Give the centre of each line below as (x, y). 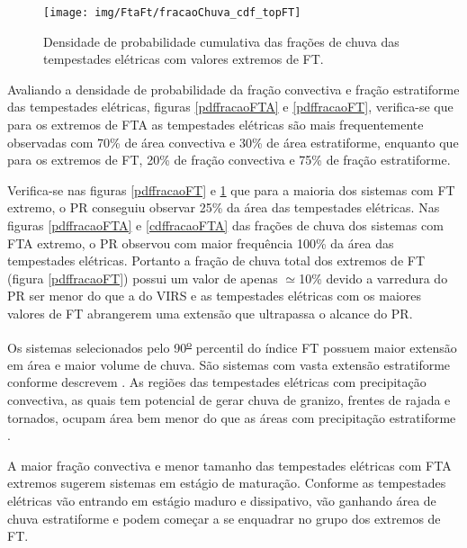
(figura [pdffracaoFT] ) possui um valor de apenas (143, 278)
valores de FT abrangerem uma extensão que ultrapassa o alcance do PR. (210, 313)
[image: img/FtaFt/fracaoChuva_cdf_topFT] (172, 13)
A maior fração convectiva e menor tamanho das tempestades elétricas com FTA (229, 465)
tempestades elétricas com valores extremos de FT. (184, 59)
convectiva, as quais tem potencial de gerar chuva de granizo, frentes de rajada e (229, 400)
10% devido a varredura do (373, 278)
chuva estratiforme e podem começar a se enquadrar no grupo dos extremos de (224, 518)
